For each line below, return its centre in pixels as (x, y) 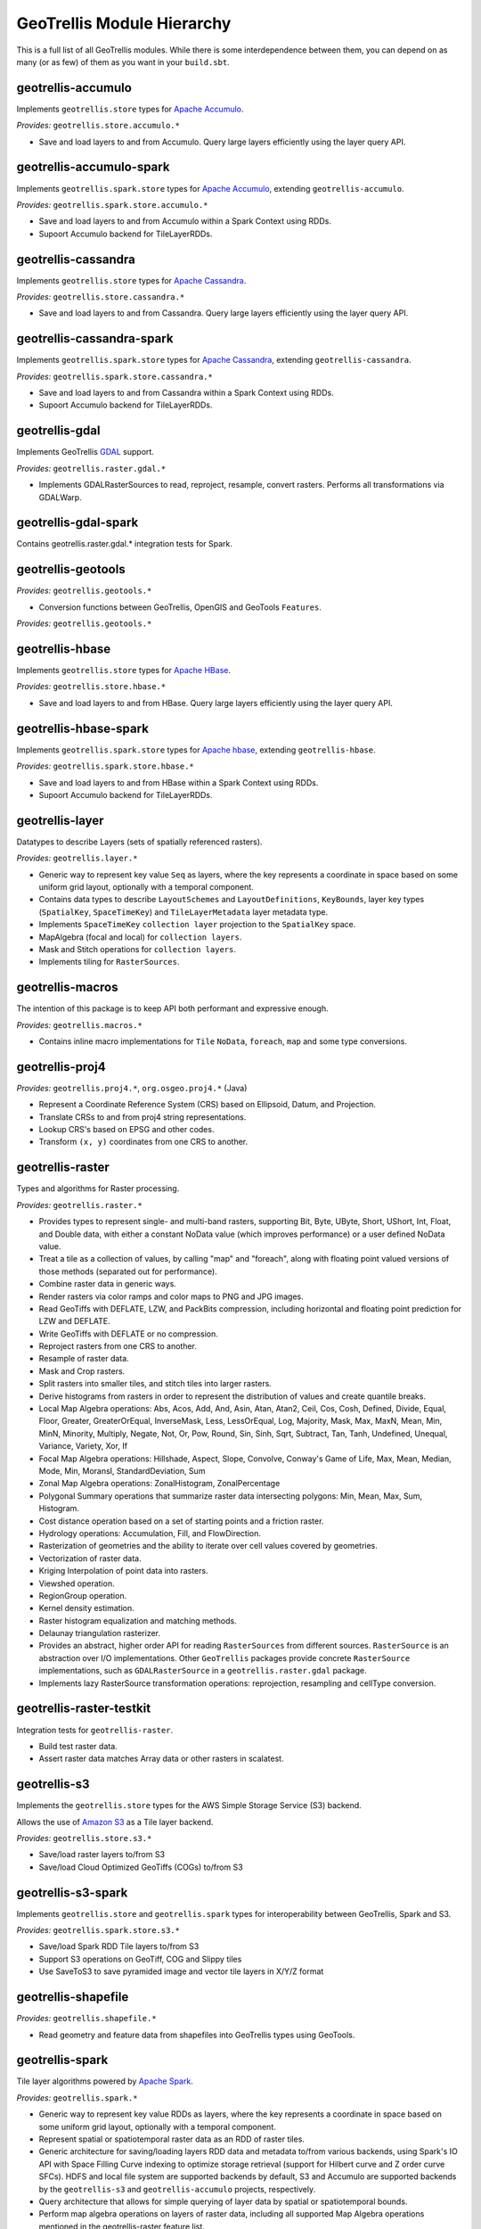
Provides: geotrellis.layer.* (77, 858)
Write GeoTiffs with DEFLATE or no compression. (128, 1334)
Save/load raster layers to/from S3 (102, 1855)
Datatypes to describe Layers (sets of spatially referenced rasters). (139, 842)
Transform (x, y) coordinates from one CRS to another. (143, 1142)
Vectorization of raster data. (90, 1558)
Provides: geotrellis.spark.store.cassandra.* (114, 376)
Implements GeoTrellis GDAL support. (86, 452)
